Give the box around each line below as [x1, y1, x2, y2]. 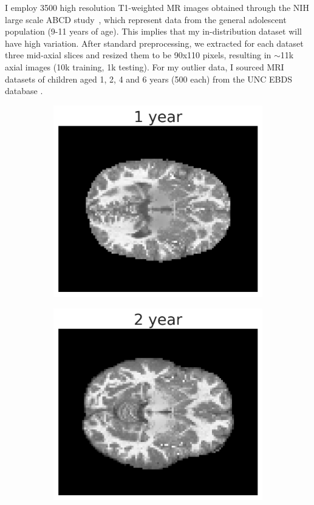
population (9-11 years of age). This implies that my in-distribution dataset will [5, 25, 302, 38]
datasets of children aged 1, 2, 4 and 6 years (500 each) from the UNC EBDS [5, 72, 293, 85]
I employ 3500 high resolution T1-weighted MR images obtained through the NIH [5, 1, 309, 13]
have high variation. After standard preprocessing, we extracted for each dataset [5, 36, 304, 49]
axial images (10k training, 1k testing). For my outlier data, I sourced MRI [5, 60, 284, 73]
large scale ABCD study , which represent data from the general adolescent [5, 13, 287, 25]
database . [5, 84, 43, 97]
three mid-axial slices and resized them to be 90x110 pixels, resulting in [5, 49, 271, 61]
